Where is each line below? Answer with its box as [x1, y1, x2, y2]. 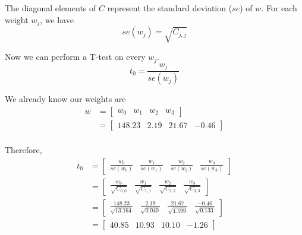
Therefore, [5, 143, 42, 155]
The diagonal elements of [5, 2, 96, 14]
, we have [40, 13, 74, 26]
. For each [261, 2, 297, 14]
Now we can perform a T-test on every [5, 50, 146, 63]
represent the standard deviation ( [107, 2, 232, 14]
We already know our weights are [5, 93, 126, 105]
